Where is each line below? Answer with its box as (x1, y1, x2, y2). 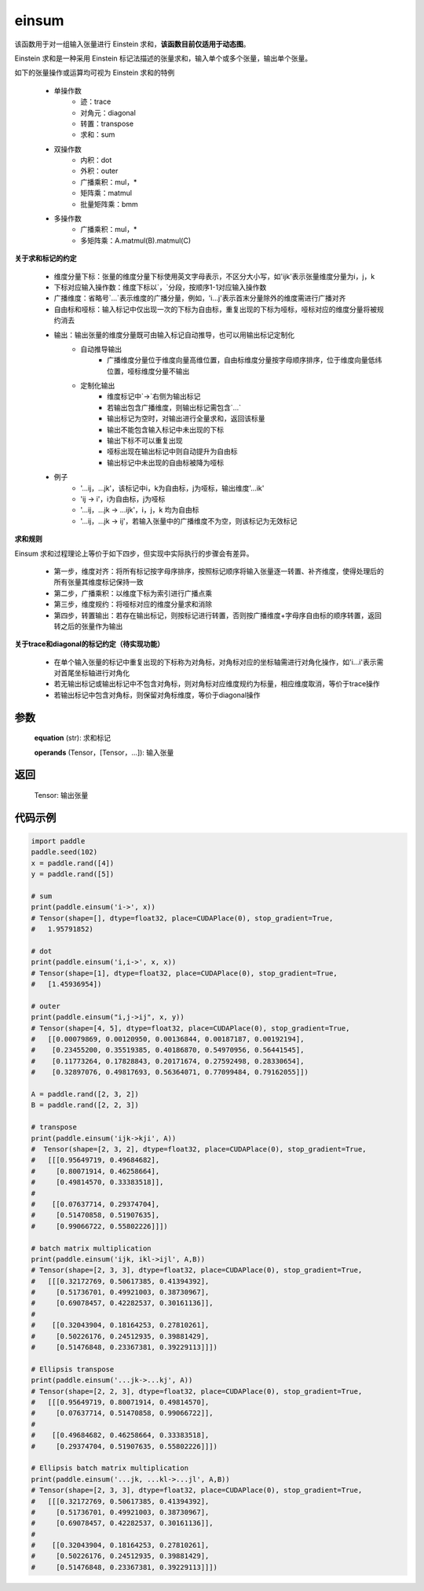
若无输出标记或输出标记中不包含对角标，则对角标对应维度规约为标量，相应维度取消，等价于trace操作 (53, 679, 380, 689)
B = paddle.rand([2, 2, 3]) (31, 1100, 139, 1110)
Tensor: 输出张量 (34, 791, 89, 800)
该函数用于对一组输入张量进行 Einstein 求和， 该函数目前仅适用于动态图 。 (14, 39, 250, 49)
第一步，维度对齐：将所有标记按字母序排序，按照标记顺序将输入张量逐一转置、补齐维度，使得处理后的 (53, 566, 384, 575)
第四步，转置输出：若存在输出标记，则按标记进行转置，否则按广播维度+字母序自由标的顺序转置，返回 (53, 610, 382, 620)
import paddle (31, 837, 86, 846)
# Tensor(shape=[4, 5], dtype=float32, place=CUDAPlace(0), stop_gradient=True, (31, 1023, 350, 1033)
